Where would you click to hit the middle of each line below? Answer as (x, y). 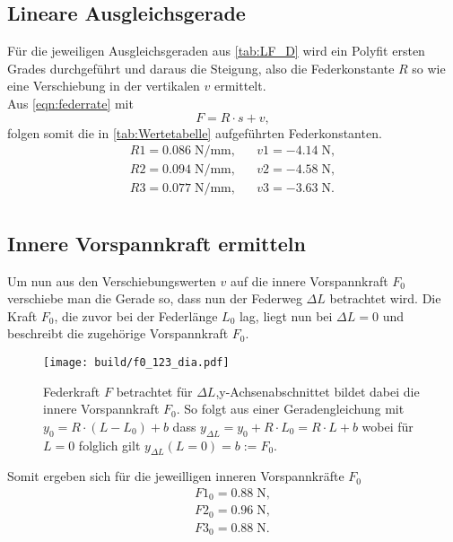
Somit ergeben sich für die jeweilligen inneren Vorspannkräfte (176, 476)
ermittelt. (240, 86)
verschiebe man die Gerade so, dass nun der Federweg (155, 298)
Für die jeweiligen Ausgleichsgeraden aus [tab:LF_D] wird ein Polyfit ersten (216, 51)
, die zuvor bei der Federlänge (136, 315)
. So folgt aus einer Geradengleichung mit (290, 409)
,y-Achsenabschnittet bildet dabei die (318, 391)
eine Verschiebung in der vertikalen (104, 86)
